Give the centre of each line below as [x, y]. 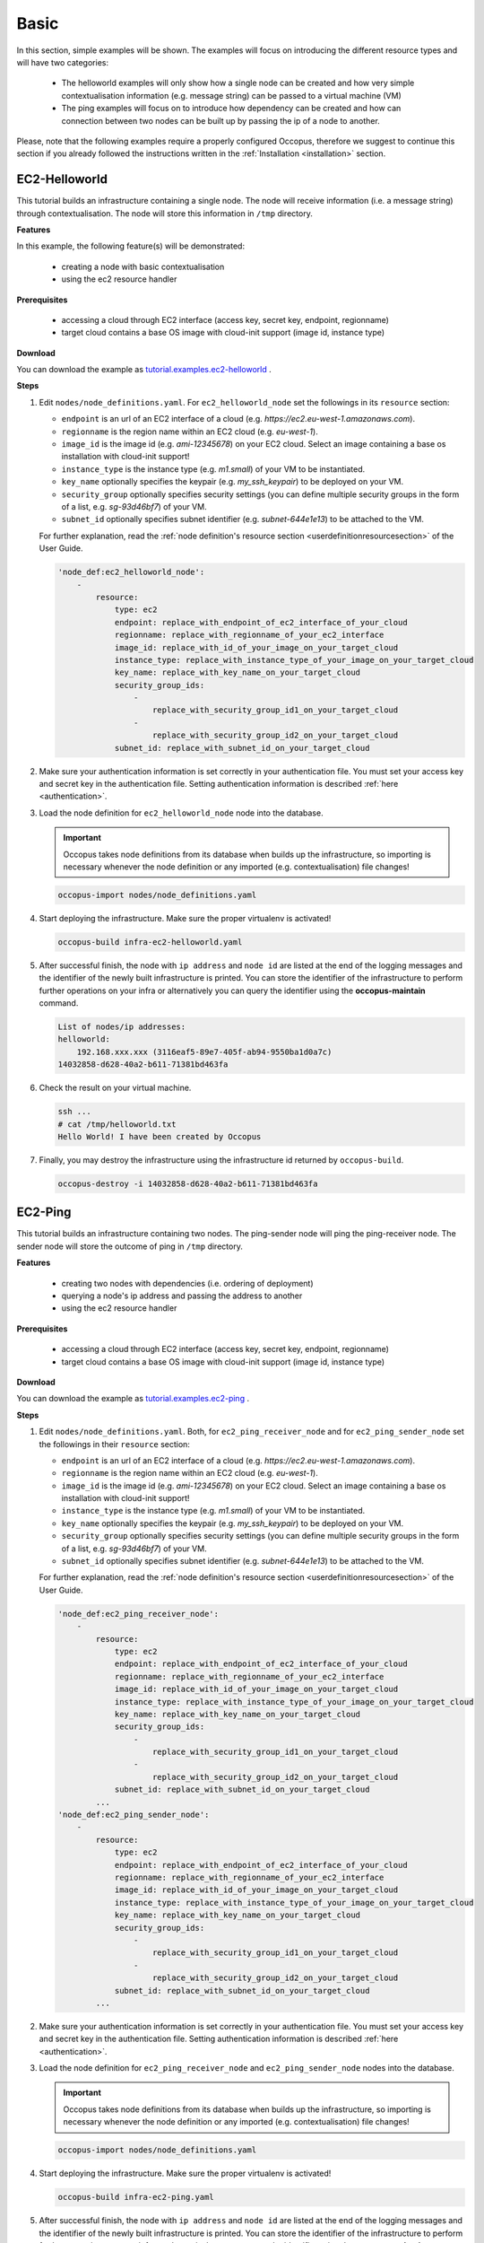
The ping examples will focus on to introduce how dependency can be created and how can [231, 109]
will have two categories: [63, 62]
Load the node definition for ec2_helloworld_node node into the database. [181, 813]
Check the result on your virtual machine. [115, 1088]
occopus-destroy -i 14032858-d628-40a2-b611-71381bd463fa [188, 1183]
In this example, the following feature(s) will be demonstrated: [131, 246]
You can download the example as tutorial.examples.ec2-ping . [133, 1399]
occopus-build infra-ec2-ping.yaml [136, 2197]
